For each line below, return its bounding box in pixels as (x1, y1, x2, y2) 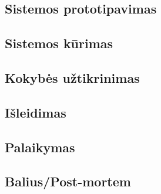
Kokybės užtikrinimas (5, 68, 140, 86)
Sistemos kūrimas (5, 34, 113, 52)
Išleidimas (5, 103, 66, 121)
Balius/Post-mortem (5, 172, 131, 190)
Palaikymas (5, 138, 75, 156)
